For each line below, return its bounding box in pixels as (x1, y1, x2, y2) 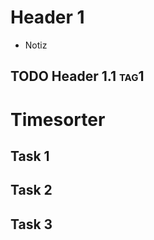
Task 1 (10, 147, 50, 165)
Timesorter (10, 108, 106, 131)
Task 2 (10, 182, 53, 199)
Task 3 (10, 216, 53, 233)
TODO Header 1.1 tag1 (10, 68, 145, 85)
